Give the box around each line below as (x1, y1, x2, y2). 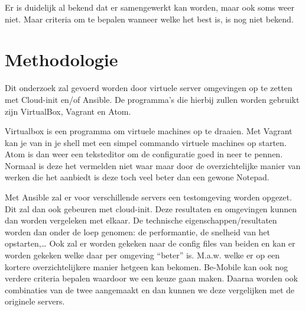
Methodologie (5, 47, 118, 72)
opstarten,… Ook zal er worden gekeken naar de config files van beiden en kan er (5, 237, 296, 250)
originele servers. (5, 295, 65, 307)
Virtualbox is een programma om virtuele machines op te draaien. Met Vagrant (5, 125, 293, 137)
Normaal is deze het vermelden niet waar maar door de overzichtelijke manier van (5, 159, 301, 171)
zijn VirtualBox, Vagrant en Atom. (5, 105, 131, 117)
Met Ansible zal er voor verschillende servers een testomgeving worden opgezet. (5, 191, 292, 203)
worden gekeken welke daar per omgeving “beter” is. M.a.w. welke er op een (5, 249, 280, 261)
